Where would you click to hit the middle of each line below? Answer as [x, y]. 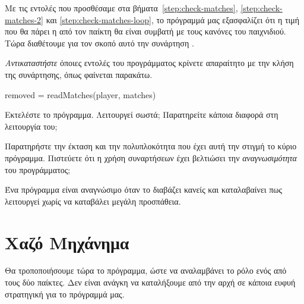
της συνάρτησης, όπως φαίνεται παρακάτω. [79, 74]
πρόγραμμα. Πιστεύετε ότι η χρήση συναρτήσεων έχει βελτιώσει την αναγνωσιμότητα [151, 157]
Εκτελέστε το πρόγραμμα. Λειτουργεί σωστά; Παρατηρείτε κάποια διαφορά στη [142, 115]
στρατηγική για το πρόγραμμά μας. [65, 294]
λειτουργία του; [31, 126]
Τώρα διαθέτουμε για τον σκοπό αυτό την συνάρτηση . [99, 43]
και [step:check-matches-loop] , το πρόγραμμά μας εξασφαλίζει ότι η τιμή [173, 19]
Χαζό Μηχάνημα [67, 242]
